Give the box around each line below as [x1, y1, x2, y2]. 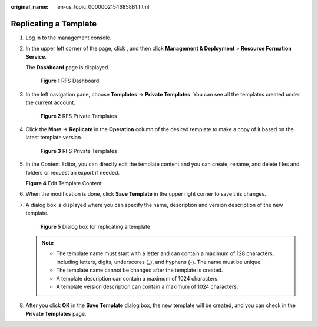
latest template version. [25, 134, 82, 141]
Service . [25, 53, 47, 60]
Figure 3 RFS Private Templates [40, 147, 117, 154]
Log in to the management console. [25, 34, 112, 41]
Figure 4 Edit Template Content [25, 179, 102, 186]
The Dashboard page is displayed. [25, 64, 110, 71]
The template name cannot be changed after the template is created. [56, 266, 223, 273]
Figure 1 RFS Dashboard [40, 77, 100, 85]
